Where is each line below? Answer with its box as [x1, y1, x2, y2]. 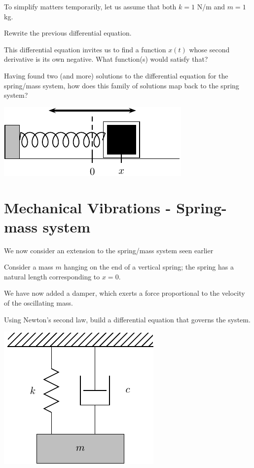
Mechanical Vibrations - [4, 197, 171, 217]
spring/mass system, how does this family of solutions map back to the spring [4, 80, 239, 90]
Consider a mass [4, 262, 53, 272]
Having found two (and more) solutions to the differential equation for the [4, 70, 228, 80]
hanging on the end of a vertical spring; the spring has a [64, 262, 234, 272]
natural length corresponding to [4, 271, 100, 281]
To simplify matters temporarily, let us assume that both [4, 1, 177, 11]
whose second [189, 44, 230, 54]
